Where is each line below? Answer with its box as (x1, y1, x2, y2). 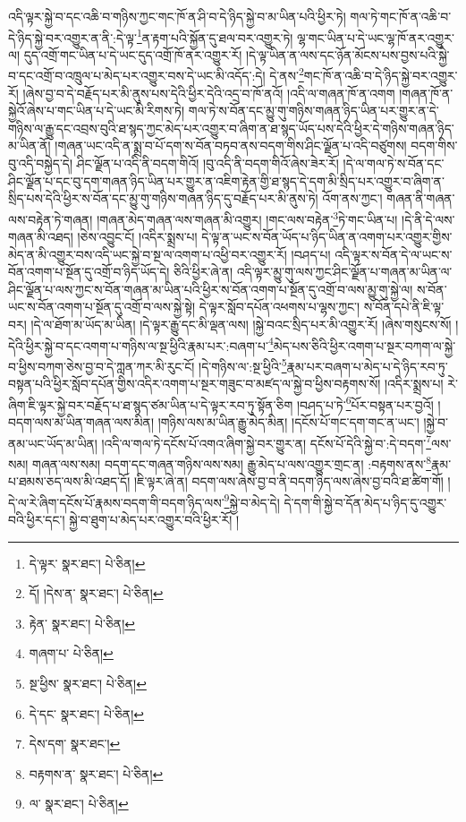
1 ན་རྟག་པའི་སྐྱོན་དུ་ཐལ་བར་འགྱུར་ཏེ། (136, 25, 293, 47)
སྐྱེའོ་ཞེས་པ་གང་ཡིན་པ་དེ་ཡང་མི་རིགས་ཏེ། (8, 101, 185, 120)
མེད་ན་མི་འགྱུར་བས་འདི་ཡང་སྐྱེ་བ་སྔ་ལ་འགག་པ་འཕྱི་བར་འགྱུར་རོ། (8, 244, 287, 263)
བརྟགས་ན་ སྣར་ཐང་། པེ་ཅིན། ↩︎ (29, 764, 164, 783)
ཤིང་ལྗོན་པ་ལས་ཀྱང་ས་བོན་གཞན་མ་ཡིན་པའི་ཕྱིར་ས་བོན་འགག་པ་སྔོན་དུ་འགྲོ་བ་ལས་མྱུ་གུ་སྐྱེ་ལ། (8, 279, 413, 298)
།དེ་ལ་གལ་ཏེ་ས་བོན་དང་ (343, 154, 445, 173)
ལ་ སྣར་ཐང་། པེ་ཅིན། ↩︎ (29, 794, 129, 813)
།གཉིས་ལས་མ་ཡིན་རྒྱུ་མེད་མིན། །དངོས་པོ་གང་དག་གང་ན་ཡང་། (157, 413, 419, 431)
